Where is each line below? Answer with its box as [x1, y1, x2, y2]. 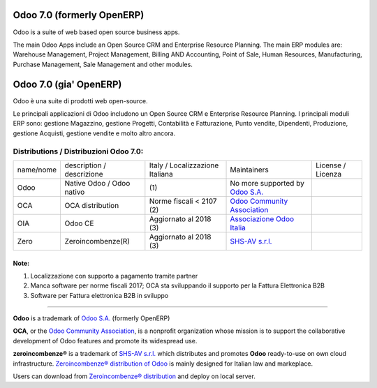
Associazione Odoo [230, 214, 295, 223]
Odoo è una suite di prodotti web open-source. [13, 96, 148, 105]
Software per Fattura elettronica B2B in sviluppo [30, 291, 169, 299]
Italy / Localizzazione [149, 161, 219, 170]
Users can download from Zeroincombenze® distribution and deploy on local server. [13, 372, 256, 380]
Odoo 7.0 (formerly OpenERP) [13, 9, 145, 21]
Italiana [149, 169, 174, 179]
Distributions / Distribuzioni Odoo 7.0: [13, 147, 144, 156]
